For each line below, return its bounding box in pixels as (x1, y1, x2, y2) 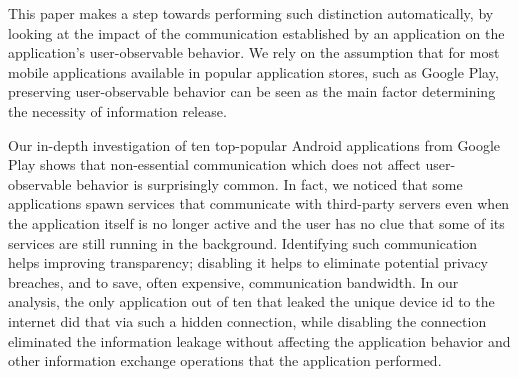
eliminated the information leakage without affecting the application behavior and (8, 330, 511, 351)
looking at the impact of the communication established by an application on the (8, 22, 505, 43)
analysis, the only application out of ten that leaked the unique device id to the (8, 291, 495, 312)
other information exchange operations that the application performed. (8, 350, 442, 371)
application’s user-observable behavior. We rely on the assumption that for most (8, 42, 500, 63)
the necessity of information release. (8, 100, 227, 121)
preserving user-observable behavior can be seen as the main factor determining (8, 81, 496, 102)
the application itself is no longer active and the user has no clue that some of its (8, 212, 505, 233)
